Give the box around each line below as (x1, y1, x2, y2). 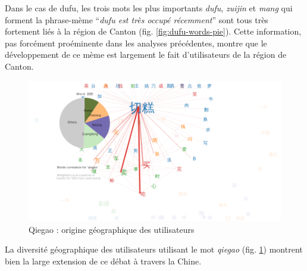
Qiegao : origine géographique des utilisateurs (29, 223, 195, 235)
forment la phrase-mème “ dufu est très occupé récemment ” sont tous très (5, 13, 268, 26)
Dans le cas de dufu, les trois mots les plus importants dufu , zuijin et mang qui (5, 2, 293, 14)
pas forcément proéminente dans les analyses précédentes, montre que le (5, 36, 267, 49)
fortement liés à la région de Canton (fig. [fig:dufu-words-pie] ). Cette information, (5, 25, 302, 38)
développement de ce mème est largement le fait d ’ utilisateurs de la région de (5, 48, 287, 61)
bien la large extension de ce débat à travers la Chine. (5, 254, 202, 267)
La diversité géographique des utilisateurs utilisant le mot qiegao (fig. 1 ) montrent (5, 243, 303, 256)
